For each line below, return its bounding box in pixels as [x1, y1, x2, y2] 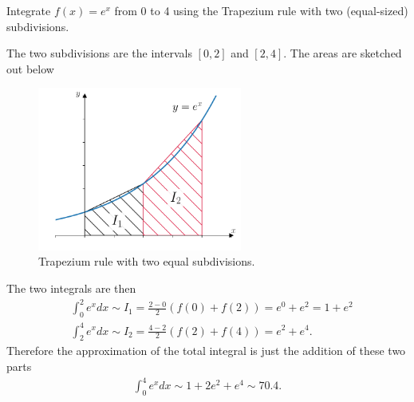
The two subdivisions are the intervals [6, 45, 192, 61]
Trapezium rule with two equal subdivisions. [38, 253, 255, 270]
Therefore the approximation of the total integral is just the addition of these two [6, 342, 406, 359]
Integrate [6, 2, 51, 18]
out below [6, 60, 54, 77]
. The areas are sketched [283, 45, 402, 61]
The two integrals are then [6, 280, 136, 297]
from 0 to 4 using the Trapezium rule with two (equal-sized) [114, 2, 408, 18]
